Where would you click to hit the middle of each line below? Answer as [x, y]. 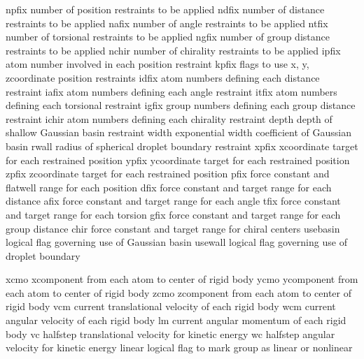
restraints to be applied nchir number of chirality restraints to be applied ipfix [173, 50]
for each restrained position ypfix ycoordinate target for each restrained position [178, 160]
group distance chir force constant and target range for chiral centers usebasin [173, 228]
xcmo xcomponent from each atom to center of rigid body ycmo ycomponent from [182, 279]
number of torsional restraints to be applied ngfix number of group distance [168, 37]
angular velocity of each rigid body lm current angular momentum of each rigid [176, 320]
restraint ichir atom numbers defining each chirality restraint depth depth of [169, 118]
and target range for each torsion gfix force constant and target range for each [173, 214]
